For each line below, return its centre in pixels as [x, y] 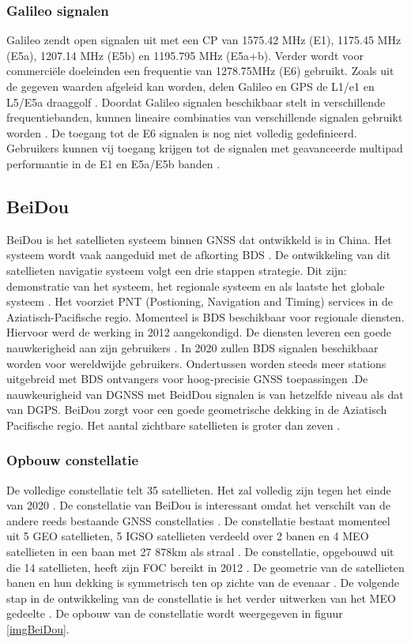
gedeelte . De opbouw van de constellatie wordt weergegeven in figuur [175, 613]
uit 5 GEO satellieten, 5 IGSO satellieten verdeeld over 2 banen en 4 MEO [188, 536]
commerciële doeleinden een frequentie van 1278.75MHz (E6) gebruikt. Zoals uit [200, 71]
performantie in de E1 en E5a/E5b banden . [113, 163]
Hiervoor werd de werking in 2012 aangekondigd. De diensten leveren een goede [199, 332]
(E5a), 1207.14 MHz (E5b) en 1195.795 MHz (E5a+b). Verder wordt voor [185, 55]
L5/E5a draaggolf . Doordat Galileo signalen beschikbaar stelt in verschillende [196, 102]
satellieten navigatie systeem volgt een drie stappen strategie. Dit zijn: [177, 270]
